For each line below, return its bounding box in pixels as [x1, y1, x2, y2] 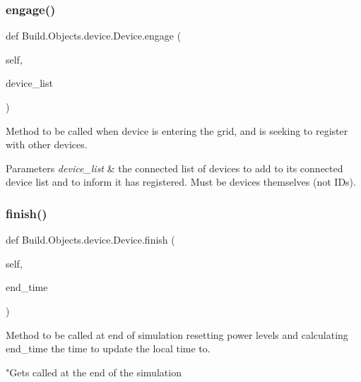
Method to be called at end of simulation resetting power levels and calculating [6, 327, 348, 342]
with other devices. [6, 137, 88, 152]
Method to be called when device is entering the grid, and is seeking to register [6, 123, 348, 138]
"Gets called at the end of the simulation [6, 364, 182, 379]
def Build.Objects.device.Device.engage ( [6, 28, 182, 43]
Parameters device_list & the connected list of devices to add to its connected [6, 160, 343, 175]
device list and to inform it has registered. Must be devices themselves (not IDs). [6, 174, 356, 189]
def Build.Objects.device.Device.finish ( [6, 232, 175, 247]
